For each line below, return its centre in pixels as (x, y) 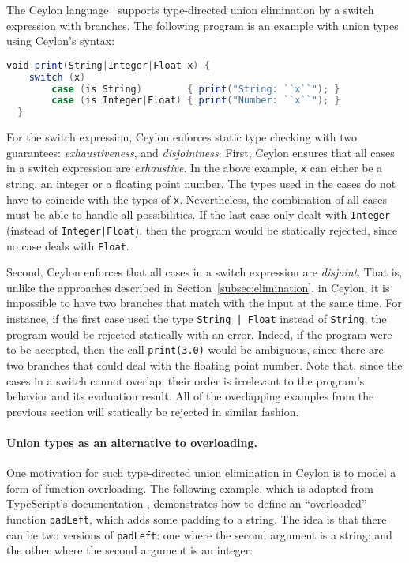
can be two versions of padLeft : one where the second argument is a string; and (199, 534)
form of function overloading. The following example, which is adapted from (190, 488)
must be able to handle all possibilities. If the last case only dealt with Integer (199, 214)
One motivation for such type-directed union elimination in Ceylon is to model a (201, 473)
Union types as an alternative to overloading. (132, 442)
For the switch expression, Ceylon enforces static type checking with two (182, 137)
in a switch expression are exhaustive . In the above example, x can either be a (195, 168)
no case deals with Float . (68, 245)
